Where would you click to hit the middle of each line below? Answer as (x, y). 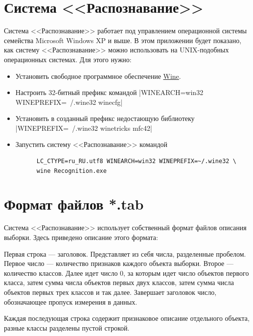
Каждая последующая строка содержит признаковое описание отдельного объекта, (127, 318)
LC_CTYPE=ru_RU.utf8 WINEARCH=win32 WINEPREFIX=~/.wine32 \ (136, 161)
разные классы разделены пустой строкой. (67, 327)
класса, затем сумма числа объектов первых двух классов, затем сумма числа (119, 282)
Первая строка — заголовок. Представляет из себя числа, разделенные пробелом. (125, 253)
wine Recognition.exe (71, 171)
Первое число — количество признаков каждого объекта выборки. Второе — (119, 263)
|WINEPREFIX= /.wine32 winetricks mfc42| (84, 128)
